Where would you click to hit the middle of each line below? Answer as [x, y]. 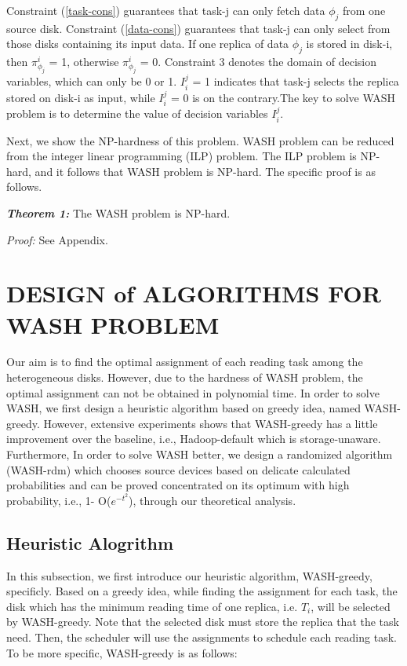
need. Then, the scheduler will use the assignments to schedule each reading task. [202, 637]
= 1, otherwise [84, 62]
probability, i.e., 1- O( [59, 500]
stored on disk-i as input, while [81, 97]
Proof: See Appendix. [57, 239]
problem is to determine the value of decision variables [137, 113]
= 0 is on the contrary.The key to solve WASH [283, 97]
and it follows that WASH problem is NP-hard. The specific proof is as [205, 171]
